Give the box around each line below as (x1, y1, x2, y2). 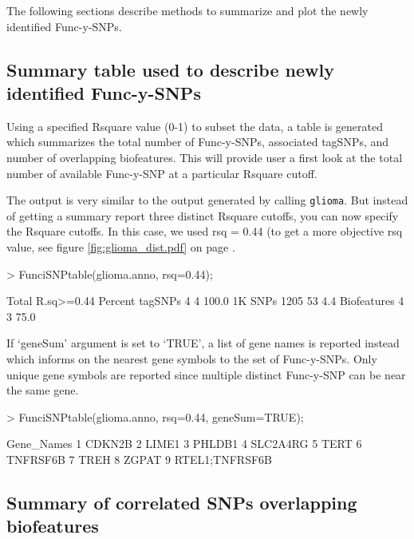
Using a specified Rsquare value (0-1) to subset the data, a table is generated (6, 117, 384, 134)
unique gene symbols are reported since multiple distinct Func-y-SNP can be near (6, 366, 406, 382)
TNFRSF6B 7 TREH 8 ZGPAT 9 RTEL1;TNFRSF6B (6, 450, 272, 467)
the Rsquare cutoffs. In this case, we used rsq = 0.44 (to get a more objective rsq (6, 223, 403, 240)
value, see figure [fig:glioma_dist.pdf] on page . (6, 239, 235, 255)
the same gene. (6, 382, 79, 398)
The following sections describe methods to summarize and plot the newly (6, 2, 369, 18)
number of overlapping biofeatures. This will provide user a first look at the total (6, 149, 403, 165)
